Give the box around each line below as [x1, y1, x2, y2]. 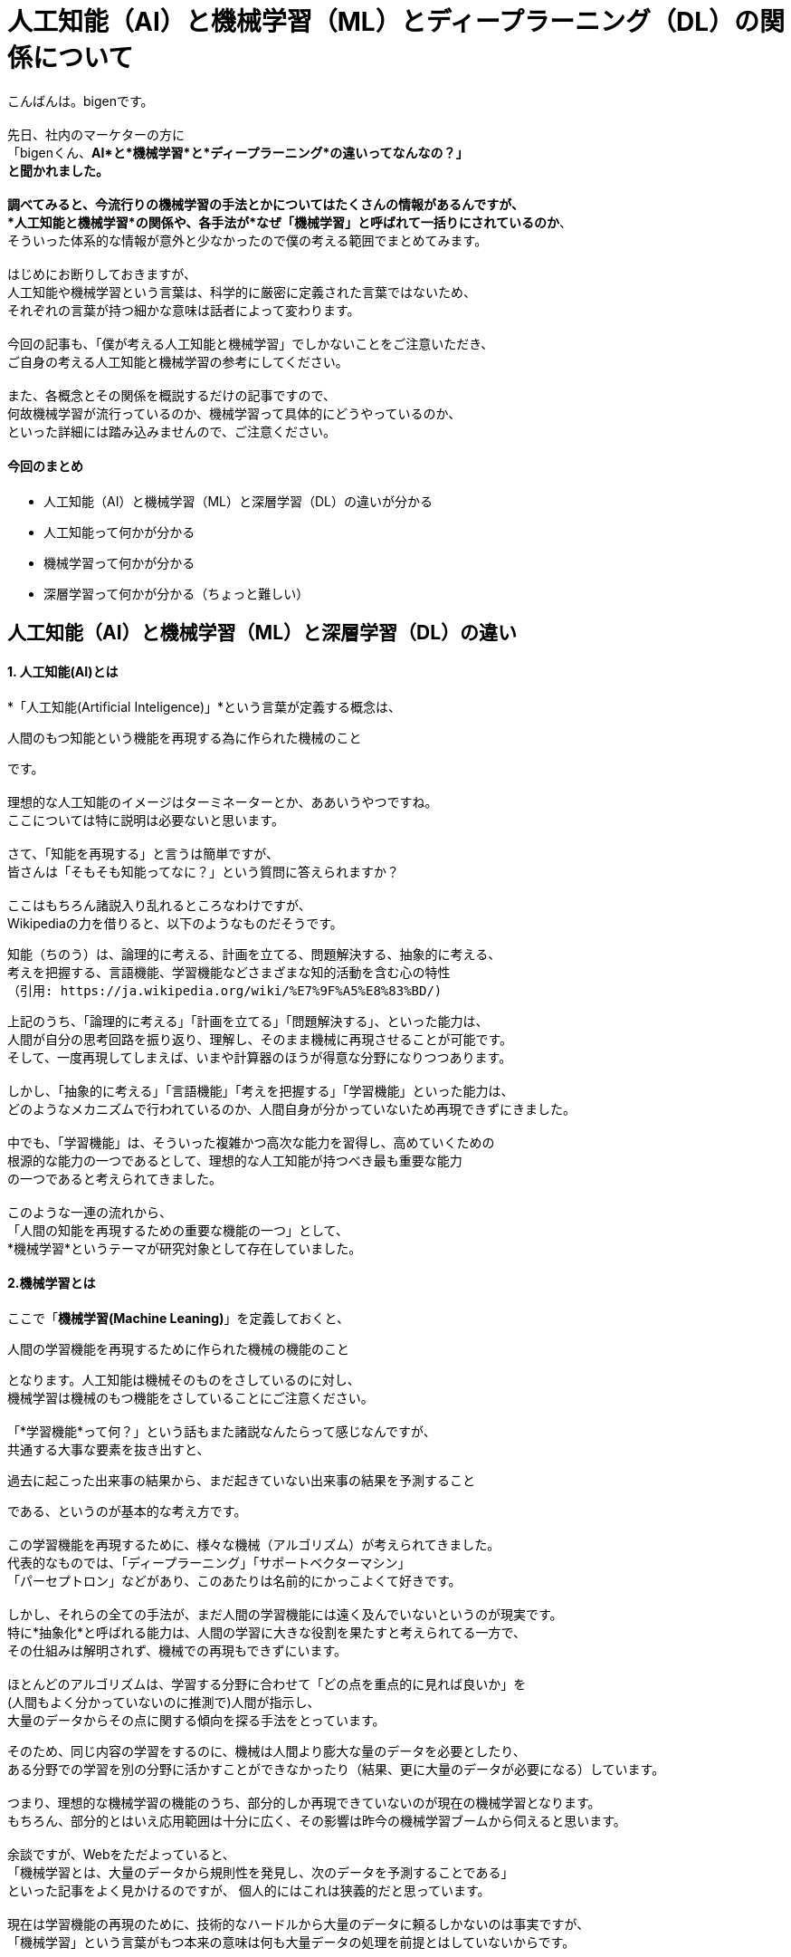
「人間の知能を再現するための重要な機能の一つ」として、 [7, 1222, 348, 1238]
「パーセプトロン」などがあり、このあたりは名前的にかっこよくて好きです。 [7, 1572, 462, 1588]
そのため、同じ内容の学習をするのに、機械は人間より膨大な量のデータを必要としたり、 [7, 1742, 526, 1759]
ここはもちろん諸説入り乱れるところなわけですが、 [7, 897, 311, 913]
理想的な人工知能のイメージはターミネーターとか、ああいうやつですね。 [7, 793, 438, 810]
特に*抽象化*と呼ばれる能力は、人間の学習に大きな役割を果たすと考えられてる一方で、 [7, 1624, 527, 1640]
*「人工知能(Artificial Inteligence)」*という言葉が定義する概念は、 [7, 698, 402, 715]
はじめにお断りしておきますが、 [7, 265, 196, 282]
